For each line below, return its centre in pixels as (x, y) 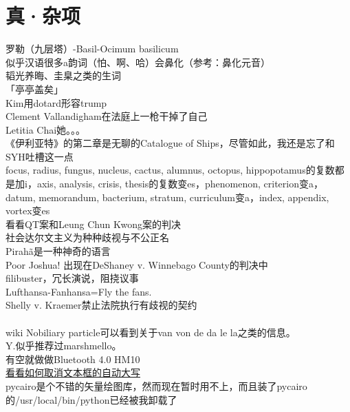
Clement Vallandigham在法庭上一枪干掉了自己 (107, 116)
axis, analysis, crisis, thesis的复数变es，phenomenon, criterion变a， (180, 184)
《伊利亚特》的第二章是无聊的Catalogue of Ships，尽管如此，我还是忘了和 (170, 143)
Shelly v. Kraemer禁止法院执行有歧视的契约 (101, 305)
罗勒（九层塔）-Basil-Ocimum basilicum (92, 49)
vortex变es (28, 210)
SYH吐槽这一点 (40, 156)
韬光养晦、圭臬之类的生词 (63, 75)
